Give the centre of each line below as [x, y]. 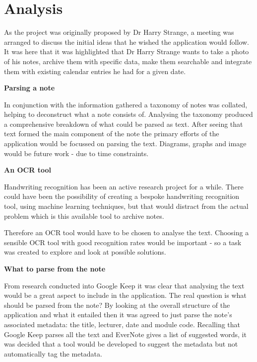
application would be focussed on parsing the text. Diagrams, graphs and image [125, 143]
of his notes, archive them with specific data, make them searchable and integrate [128, 61]
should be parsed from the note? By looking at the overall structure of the [117, 305]
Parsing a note [30, 88]
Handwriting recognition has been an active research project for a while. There [124, 186]
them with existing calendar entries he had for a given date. [95, 71]
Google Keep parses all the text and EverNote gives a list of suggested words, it [125, 334]
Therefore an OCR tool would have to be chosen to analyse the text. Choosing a [127, 232]
